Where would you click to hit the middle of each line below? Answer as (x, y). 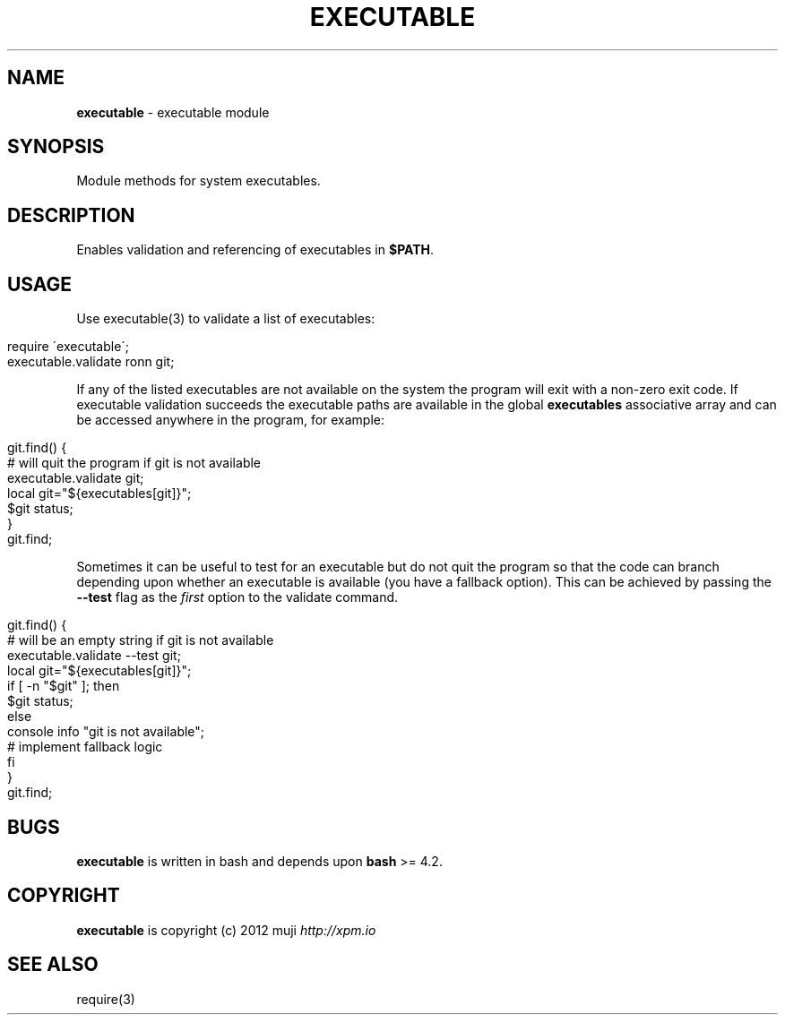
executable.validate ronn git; (91, 362)
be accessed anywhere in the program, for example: (231, 420)
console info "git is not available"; (106, 732)
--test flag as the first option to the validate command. (237, 597)
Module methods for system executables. (198, 181)
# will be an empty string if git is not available (141, 640)
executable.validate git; (76, 478)
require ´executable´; (69, 347)
